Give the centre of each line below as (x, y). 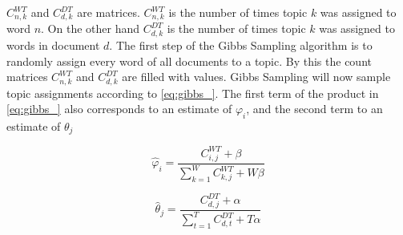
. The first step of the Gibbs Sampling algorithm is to (241, 45)
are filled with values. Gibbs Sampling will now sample (256, 77)
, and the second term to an (314, 109)
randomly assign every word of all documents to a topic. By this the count (189, 61)
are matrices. (109, 12)
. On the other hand (91, 28)
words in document (53, 45)
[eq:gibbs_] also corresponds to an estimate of (119, 109)
